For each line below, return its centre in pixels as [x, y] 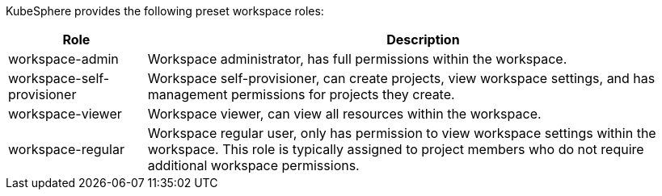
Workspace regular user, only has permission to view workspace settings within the [402, 133]
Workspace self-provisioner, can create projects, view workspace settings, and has [401, 78]
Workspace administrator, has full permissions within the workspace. [357, 59]
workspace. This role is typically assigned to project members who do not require [396, 149]
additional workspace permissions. [253, 165]
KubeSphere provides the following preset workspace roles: [165, 11]
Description [423, 40]
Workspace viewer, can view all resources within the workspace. [344, 114]
